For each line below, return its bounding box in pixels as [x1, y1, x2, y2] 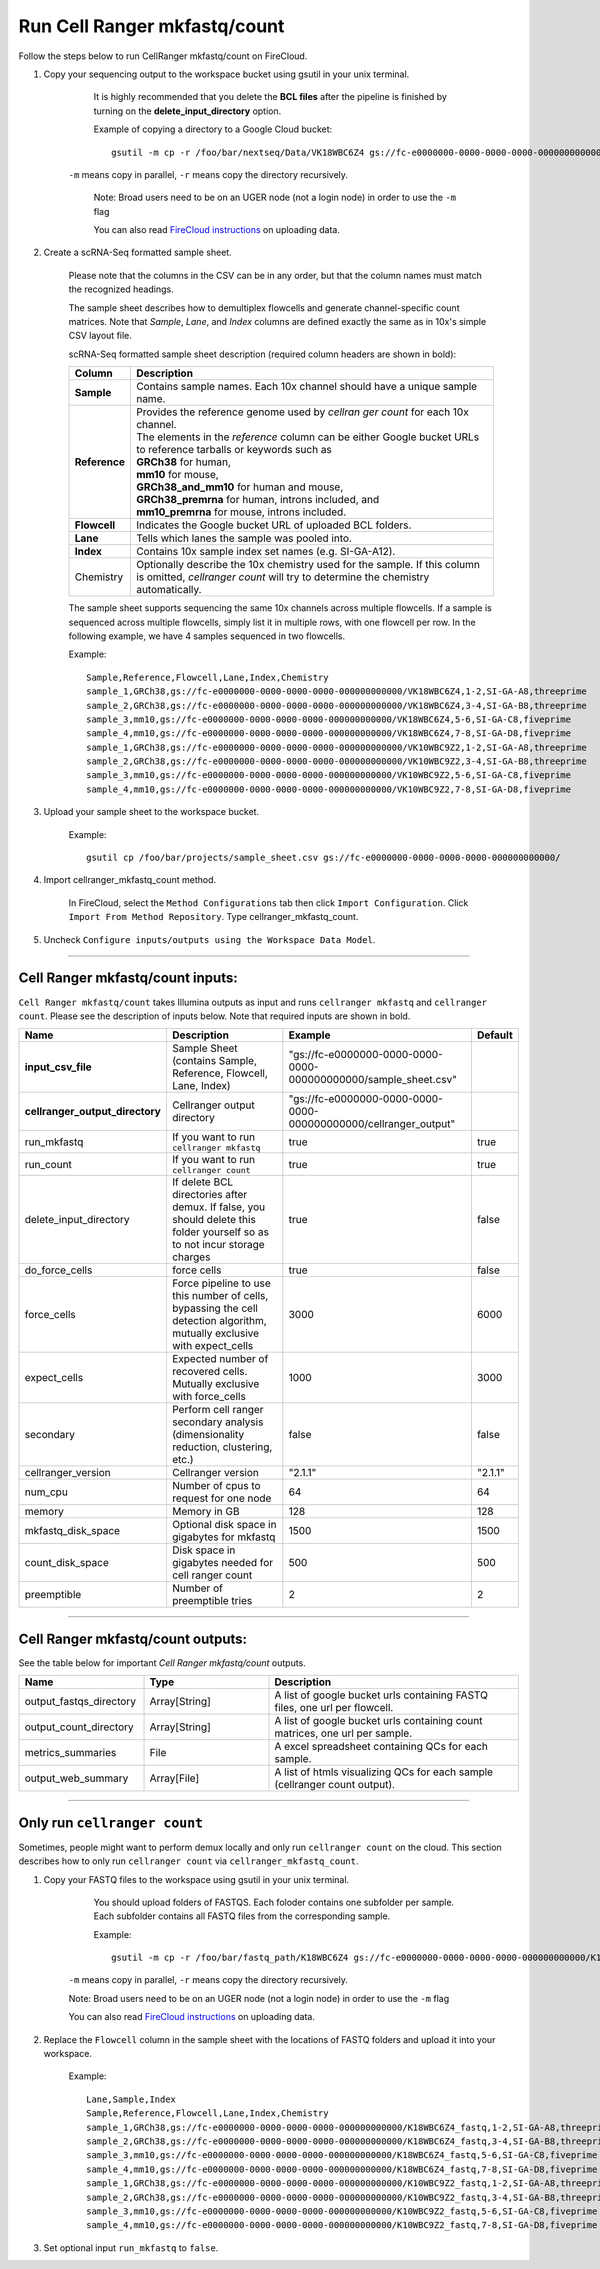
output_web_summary [24, 1771, 129, 1785]
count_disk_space [24, 1556, 109, 1570]
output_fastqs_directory [24, 1695, 137, 1709]
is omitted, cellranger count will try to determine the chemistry [136, 570, 430, 584]
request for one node [171, 1491, 272, 1505]
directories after [171, 1188, 248, 1202]
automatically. [136, 583, 202, 597]
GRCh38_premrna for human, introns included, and [136, 493, 380, 507]
